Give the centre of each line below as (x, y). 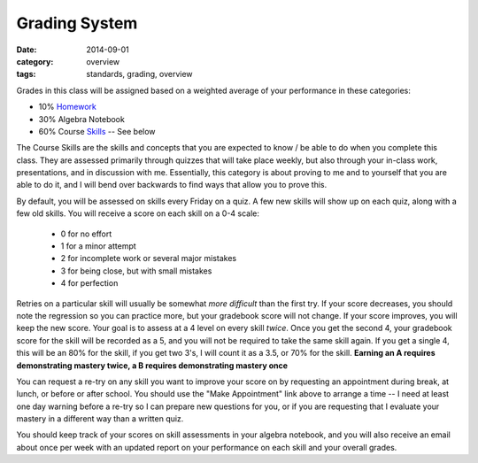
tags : (26, 74)
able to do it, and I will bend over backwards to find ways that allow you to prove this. (172, 185)
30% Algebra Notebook (82, 119)
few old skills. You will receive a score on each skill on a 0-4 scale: (138, 213)
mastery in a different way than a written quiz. (100, 419)
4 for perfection (89, 283)
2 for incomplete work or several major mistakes (149, 259)
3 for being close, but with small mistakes (136, 271)
